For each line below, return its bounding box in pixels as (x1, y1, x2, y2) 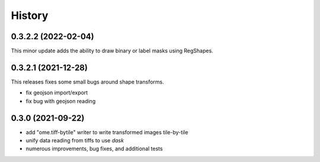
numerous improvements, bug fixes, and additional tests (25, 145, 163, 153)
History (11, 9, 49, 22)
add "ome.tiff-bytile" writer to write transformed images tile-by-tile (25, 128, 188, 136)
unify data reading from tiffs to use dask (25, 137, 124, 144)
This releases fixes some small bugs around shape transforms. (11, 78, 164, 85)
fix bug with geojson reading (25, 97, 96, 104)
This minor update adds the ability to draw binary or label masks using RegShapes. (11, 47, 213, 55)
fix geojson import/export (25, 89, 88, 96)
